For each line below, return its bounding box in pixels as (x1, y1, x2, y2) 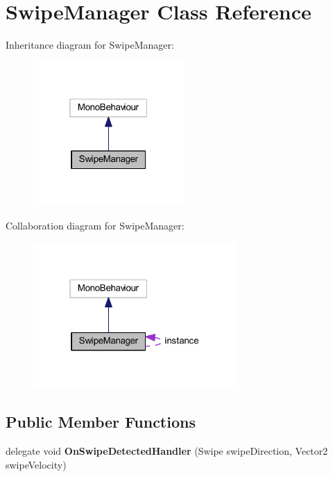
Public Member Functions (6, 411, 196, 432)
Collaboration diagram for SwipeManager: (6, 218, 185, 233)
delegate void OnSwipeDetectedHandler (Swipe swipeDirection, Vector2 (6, 444, 328, 458)
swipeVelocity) (6, 457, 67, 471)
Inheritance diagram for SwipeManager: (6, 38, 174, 52)
